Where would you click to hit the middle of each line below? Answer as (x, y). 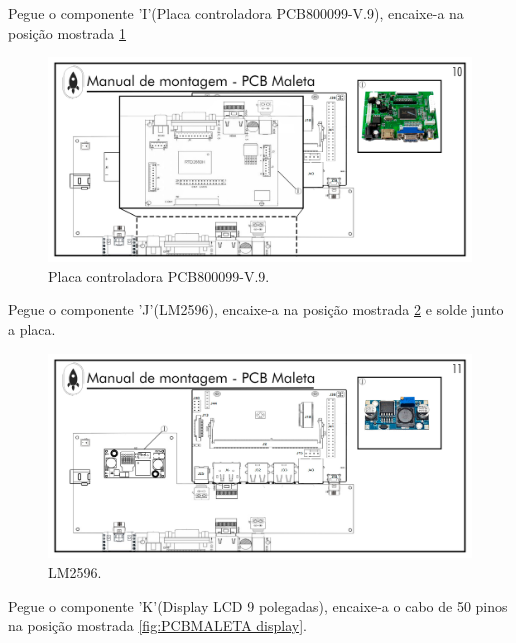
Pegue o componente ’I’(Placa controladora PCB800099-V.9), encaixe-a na (236, 13)
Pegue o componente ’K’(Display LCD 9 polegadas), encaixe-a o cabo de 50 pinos (258, 605)
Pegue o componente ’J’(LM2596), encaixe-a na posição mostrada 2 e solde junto (256, 309)
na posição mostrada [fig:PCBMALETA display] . (157, 625)
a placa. (32, 328)
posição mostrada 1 (67, 32)
